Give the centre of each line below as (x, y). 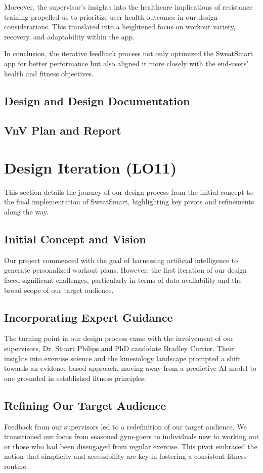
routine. (16, 466)
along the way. (26, 212)
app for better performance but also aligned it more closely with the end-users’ (126, 63)
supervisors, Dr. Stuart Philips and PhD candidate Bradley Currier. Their (119, 348)
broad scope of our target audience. (59, 290)
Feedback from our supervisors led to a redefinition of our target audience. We (125, 426)
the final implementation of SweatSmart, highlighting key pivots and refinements (129, 202)
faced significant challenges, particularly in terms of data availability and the (123, 280)
